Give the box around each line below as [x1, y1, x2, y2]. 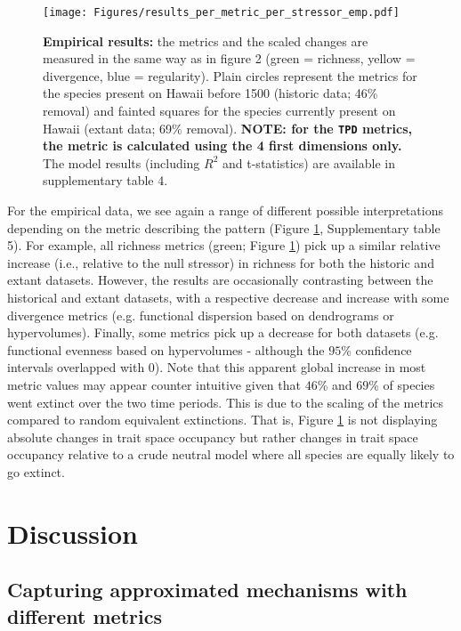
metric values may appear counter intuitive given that [7, 376, 301, 393]
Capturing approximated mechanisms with [7, 576, 408, 603]
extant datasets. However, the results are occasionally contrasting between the [7, 271, 433, 289]
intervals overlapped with [7, 358, 145, 376]
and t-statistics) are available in [222, 153, 395, 172]
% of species [368, 376, 435, 393]
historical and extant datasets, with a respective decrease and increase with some [7, 288, 449, 307]
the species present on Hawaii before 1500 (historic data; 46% [43, 84, 378, 102]
